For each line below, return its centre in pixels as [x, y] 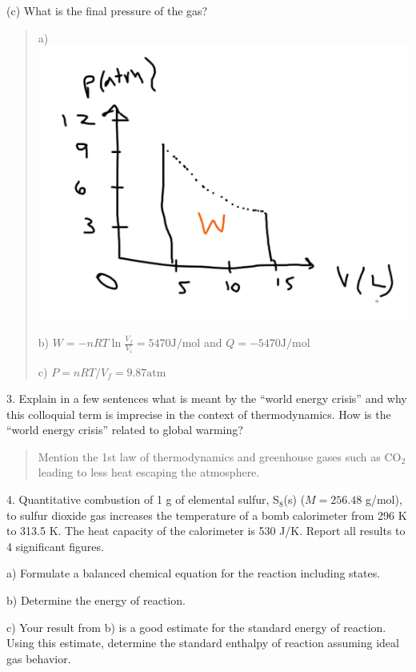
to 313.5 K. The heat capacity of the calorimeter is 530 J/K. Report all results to [206, 531]
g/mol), [384, 499]
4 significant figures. [55, 546]
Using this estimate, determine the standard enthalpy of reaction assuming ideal [203, 643]
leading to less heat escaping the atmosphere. [149, 472]
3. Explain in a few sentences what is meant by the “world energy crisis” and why [207, 398]
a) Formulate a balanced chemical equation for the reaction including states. [194, 573]
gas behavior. [39, 658]
